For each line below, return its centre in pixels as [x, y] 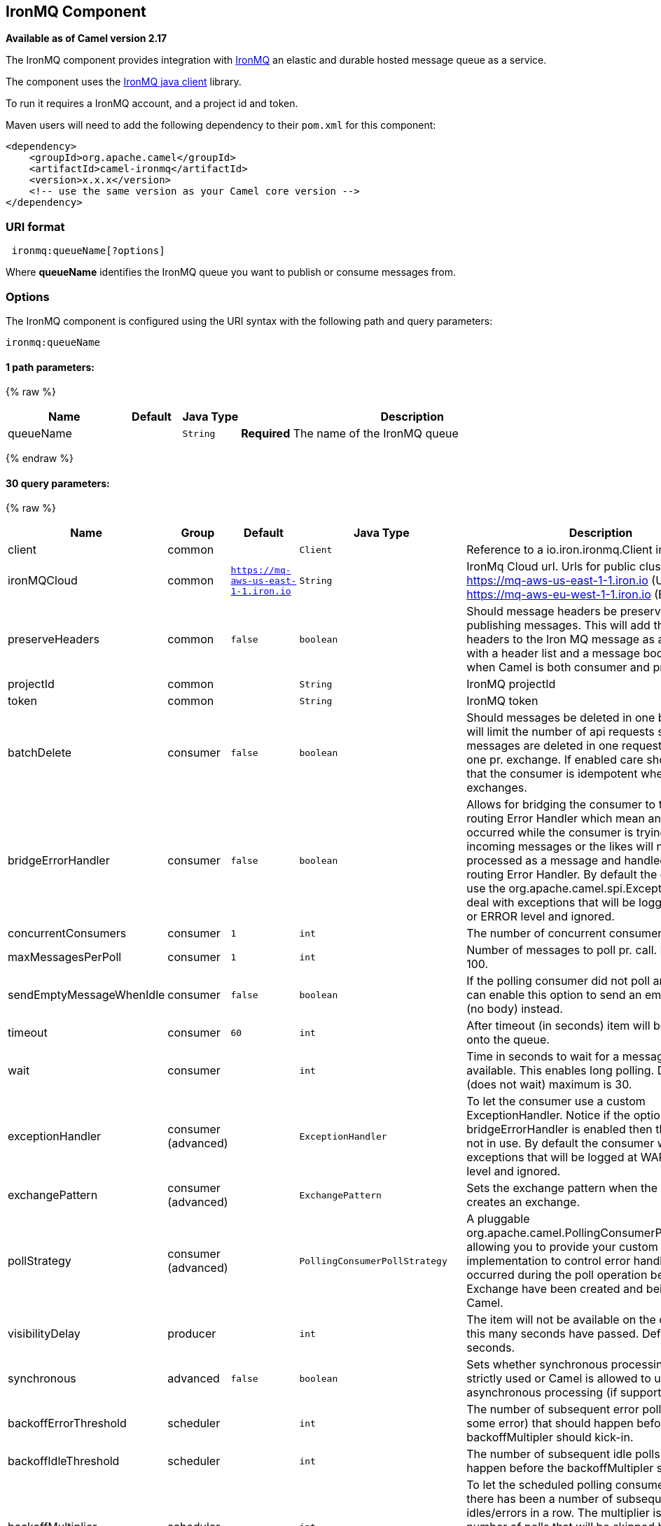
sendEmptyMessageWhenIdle [86, 995]
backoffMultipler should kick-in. [550, 1437]
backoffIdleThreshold [64, 1461]
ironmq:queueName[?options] [88, 251]
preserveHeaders [54, 639]
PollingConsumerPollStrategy [373, 1261]
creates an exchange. [523, 1202]
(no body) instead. [515, 1009]
